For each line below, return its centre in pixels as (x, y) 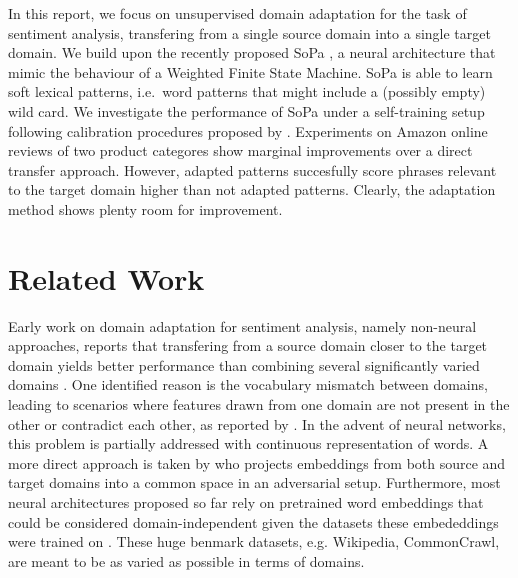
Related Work (106, 277)
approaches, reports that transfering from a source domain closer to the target (248, 345)
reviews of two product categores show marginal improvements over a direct (240, 150)
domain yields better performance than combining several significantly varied (244, 364)
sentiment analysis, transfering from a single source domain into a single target (249, 32)
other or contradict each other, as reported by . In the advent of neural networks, (257, 423)
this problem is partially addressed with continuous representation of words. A (248, 443)
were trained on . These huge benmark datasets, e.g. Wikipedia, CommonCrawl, (254, 541)
